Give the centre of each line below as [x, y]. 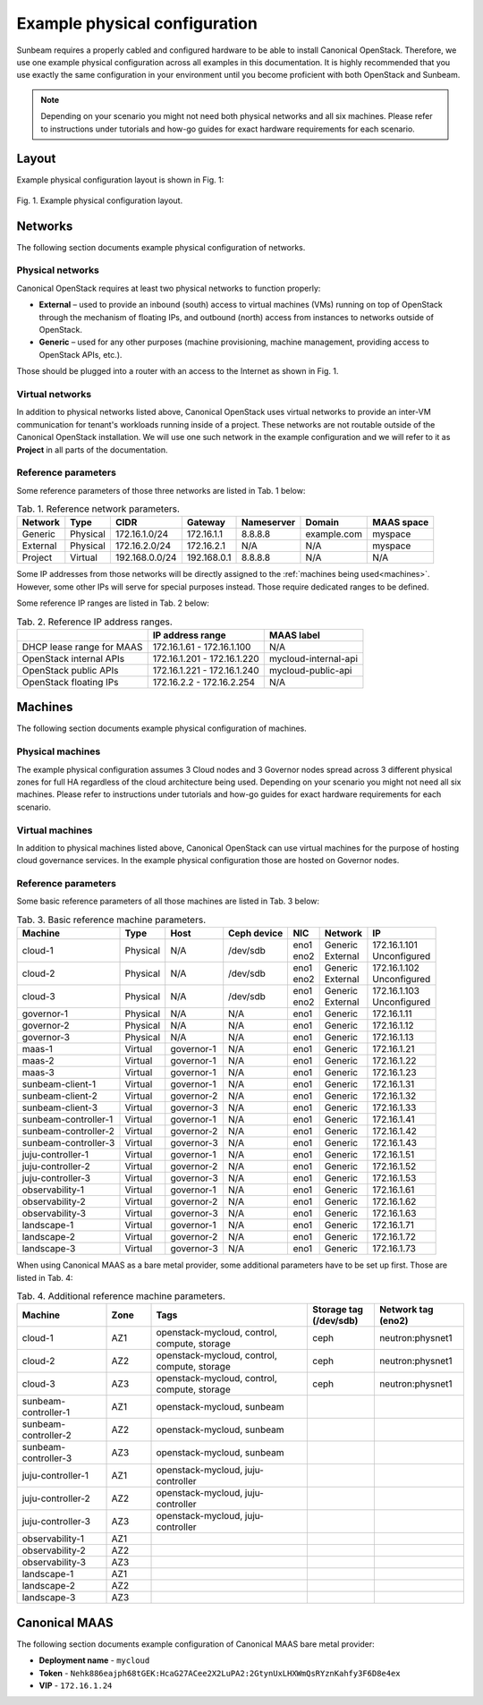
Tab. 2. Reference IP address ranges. [95, 622]
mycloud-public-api [310, 670]
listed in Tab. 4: [45, 1277]
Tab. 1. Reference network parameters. [98, 509]
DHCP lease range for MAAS [82, 647]
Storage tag [338, 1310]
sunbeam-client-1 [59, 1084]
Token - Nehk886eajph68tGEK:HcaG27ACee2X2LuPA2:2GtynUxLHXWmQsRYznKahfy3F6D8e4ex [220, 1673]
